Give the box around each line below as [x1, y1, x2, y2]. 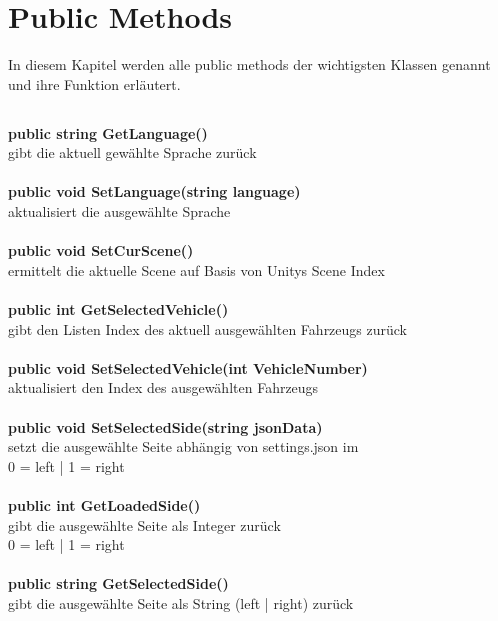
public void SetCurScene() [8, 240, 194, 261]
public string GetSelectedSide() [8, 573, 229, 594]
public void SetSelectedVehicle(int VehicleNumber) [8, 357, 368, 378]
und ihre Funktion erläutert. [8, 73, 181, 94]
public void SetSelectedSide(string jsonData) [8, 416, 323, 437]
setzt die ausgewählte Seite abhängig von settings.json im [8, 436, 359, 457]
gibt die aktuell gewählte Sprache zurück [8, 142, 257, 163]
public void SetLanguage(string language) [8, 181, 301, 202]
